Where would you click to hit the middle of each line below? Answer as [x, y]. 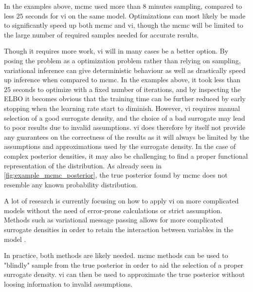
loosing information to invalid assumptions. [68, 284]
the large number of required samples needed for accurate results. [101, 34]
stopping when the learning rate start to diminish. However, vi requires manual [122, 108]
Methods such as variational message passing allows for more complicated [114, 220]
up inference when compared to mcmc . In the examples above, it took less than [122, 80]
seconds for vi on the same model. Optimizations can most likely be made [136, 15]
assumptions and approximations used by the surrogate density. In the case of [120, 146]
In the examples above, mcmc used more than [72, 6]
